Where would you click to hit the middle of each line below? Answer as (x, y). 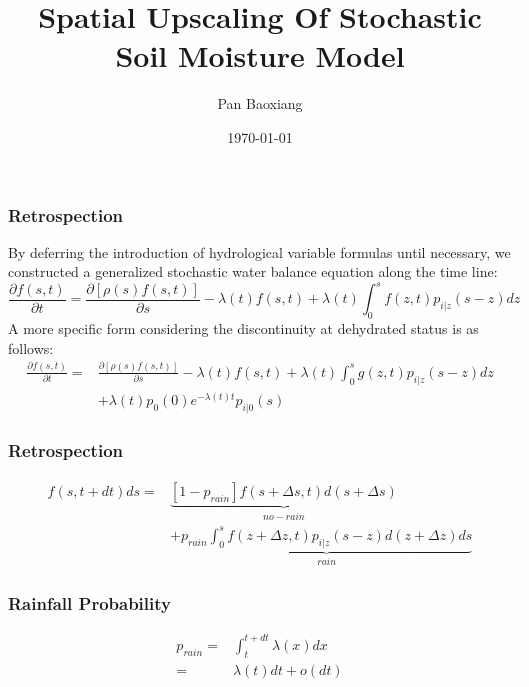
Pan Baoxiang (260, 103)
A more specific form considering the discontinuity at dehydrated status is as (243, 328)
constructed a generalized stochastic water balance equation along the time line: (253, 271)
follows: (31, 347)
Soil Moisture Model (260, 55)
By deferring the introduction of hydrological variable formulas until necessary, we (259, 251)
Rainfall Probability (89, 602)
